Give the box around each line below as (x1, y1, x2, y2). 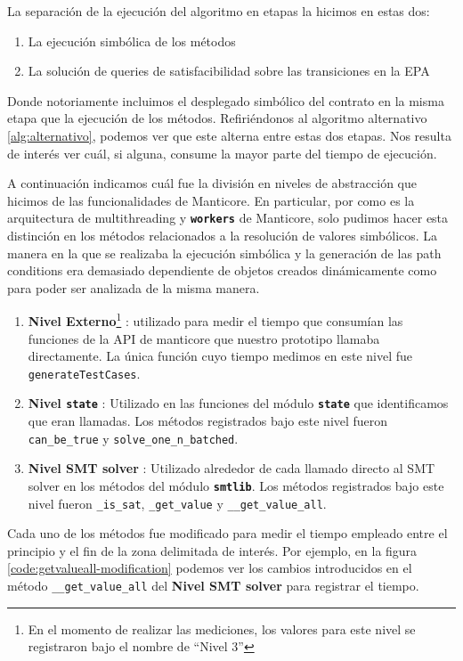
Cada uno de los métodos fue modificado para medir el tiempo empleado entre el (7, 524, 448, 543)
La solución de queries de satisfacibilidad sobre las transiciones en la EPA (28, 61, 430, 80)
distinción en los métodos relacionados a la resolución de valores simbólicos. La (7, 226, 438, 244)
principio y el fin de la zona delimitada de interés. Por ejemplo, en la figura (7, 541, 418, 559)
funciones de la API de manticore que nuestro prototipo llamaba (28, 329, 380, 347)
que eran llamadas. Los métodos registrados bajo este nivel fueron (28, 412, 388, 430)
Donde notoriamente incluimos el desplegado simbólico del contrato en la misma (7, 91, 444, 110)
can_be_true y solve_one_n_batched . (28, 428, 239, 447)
